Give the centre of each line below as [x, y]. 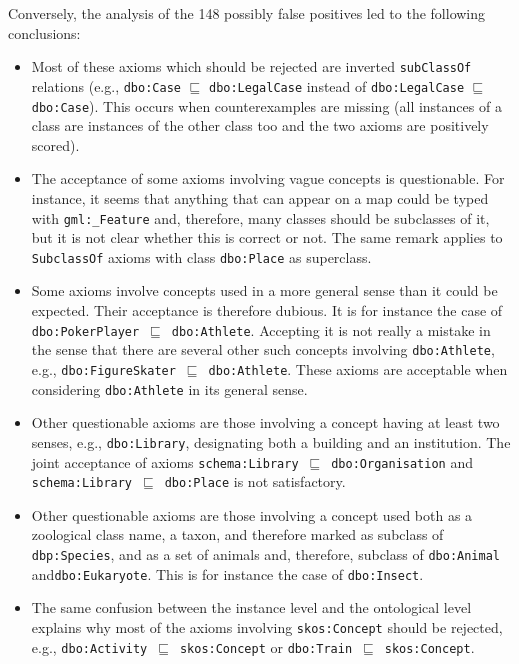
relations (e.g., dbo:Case [106, 85]
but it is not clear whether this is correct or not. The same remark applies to [267, 237]
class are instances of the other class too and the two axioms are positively [260, 125]
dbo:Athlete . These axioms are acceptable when [358, 368]
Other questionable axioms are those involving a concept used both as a [252, 514]
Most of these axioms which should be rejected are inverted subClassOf [251, 66]
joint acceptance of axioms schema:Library [165, 461]
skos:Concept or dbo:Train [266, 646]
